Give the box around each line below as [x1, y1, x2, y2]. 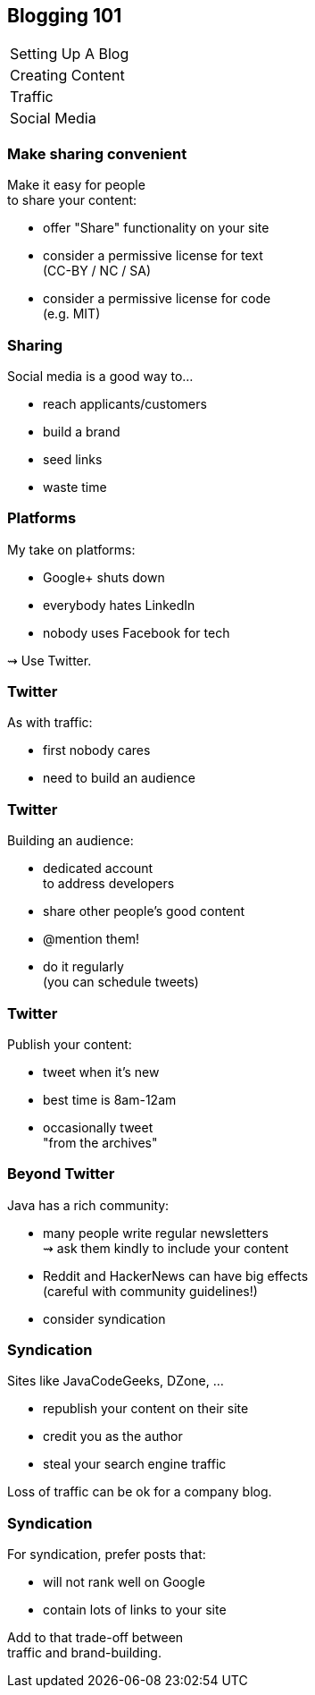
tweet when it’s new [43, 1064, 160, 1080]
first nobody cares [43, 742, 151, 759]
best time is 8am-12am [43, 1091, 177, 1107]
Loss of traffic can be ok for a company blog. [7, 1484, 272, 1500]
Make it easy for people [7, 177, 145, 193]
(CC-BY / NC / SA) [43, 263, 152, 279]
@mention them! [43, 931, 140, 947]
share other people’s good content [43, 903, 245, 920]
